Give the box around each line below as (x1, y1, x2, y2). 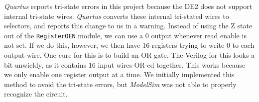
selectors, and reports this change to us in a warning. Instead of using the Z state (4, 20, 253, 31)
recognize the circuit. (4, 89, 68, 99)
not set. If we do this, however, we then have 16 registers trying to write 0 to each (4, 40, 255, 50)
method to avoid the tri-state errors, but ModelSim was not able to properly (4, 79, 237, 89)
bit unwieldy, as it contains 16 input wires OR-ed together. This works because (4, 59, 246, 70)
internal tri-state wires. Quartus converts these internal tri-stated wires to (4, 10, 229, 21)
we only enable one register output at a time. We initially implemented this (4, 69, 235, 80)
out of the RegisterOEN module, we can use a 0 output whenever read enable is (4, 30, 247, 40)
